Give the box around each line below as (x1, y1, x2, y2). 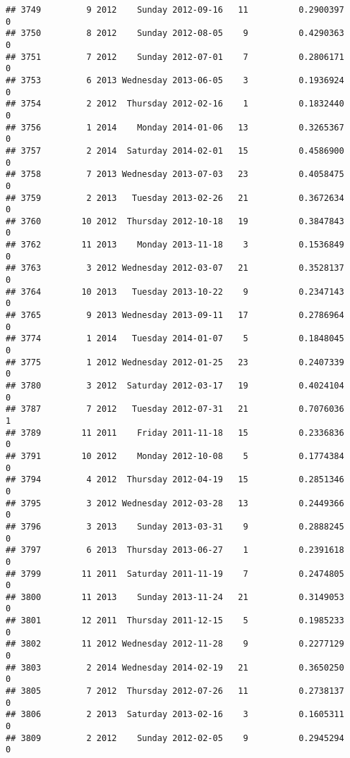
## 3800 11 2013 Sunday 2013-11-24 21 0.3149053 (6, 592, 344, 602)
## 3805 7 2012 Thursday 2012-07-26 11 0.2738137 (6, 686, 344, 697)
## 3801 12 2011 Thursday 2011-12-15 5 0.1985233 (6, 616, 344, 626)
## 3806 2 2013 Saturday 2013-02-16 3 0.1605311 (6, 709, 344, 720)
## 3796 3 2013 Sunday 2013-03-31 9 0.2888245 (6, 521, 344, 532)
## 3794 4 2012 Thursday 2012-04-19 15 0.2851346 (6, 475, 344, 485)
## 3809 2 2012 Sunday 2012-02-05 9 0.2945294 (6, 733, 344, 743)
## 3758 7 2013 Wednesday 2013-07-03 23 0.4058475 (6, 169, 344, 180)
